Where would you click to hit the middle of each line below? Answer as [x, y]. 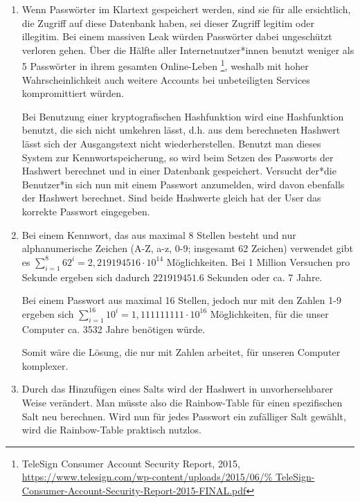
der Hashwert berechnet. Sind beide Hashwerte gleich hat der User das [171, 198]
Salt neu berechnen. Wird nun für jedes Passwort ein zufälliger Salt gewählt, [184, 416]
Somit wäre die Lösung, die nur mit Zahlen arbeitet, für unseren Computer [181, 352]
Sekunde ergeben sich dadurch [86, 277]
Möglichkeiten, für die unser [269, 313]
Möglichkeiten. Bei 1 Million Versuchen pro [258, 261]
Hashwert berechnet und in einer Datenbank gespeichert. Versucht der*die [179, 171]
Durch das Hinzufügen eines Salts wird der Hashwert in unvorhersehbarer [178, 389]
